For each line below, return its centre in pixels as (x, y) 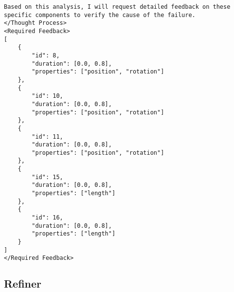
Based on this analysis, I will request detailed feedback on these (117, 7)
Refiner (23, 283)
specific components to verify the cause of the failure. (100, 15)
